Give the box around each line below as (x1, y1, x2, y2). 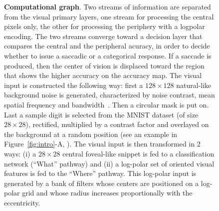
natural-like (176, 79, 212, 90)
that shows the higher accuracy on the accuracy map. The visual (4, 70, 202, 80)
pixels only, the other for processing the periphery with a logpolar (4, 21, 205, 31)
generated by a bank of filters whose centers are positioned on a (4, 177, 199, 188)
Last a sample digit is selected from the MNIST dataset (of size (4, 109, 199, 119)
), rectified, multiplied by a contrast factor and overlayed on (25, 119, 209, 129)
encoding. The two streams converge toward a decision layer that (4, 30, 203, 41)
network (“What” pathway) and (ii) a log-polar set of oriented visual (4, 158, 215, 168)
